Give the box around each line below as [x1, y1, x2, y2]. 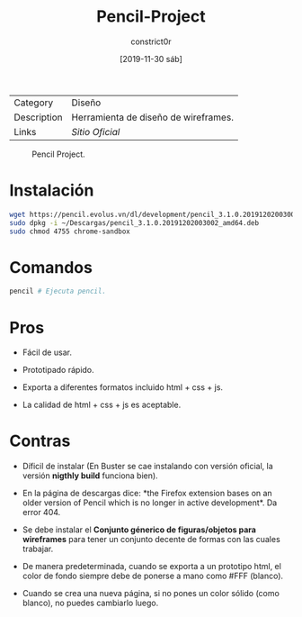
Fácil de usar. [22, 347, 72, 358]
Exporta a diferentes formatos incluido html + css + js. [22, 382, 223, 393]
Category [13, 96, 54, 109]
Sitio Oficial [71, 125, 120, 138]
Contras [9, 431, 71, 451]
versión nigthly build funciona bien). [22, 470, 159, 481]
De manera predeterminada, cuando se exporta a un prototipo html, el [22, 561, 281, 572]
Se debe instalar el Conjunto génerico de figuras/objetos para [22, 524, 256, 535]
